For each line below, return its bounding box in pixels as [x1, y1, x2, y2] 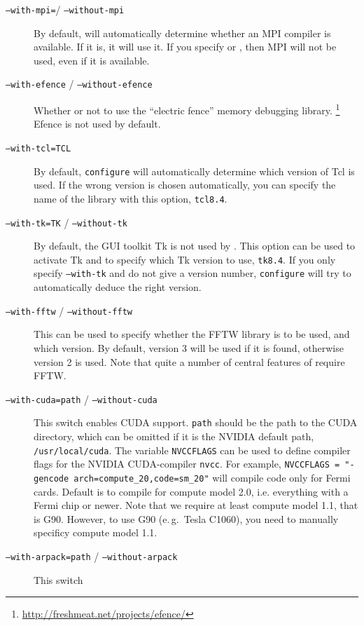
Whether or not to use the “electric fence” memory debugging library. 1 [34, 101, 340, 117]
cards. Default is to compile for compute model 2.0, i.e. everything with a [34, 484, 349, 498]
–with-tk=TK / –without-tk [6, 215, 127, 229]
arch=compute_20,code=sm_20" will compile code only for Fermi [73, 470, 351, 484]
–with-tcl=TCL [6, 143, 71, 154]
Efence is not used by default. [34, 116, 161, 131]
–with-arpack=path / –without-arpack [6, 548, 178, 563]
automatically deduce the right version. [34, 280, 202, 294]
